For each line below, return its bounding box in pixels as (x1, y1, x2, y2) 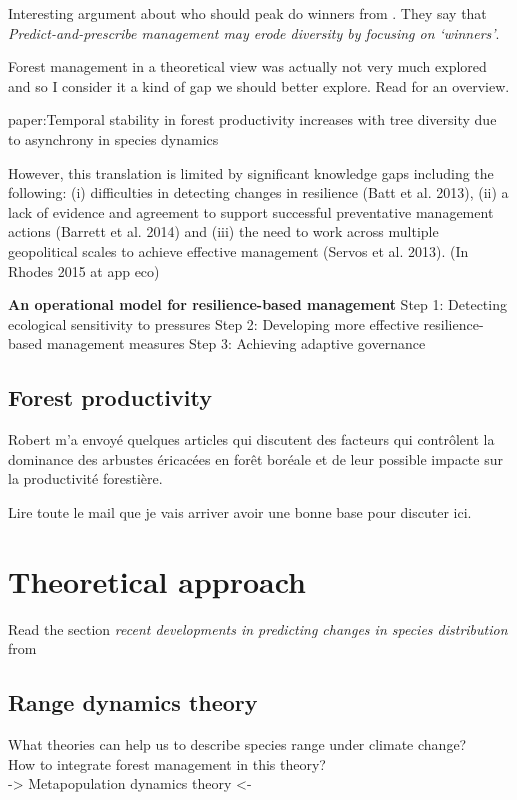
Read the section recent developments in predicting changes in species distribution (8, 618, 508, 639)
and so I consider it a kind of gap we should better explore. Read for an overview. (8, 75, 510, 96)
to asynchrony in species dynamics (8, 128, 219, 149)
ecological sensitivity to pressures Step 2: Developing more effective (8, 313, 419, 334)
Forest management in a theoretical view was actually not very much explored (8, 56, 487, 77)
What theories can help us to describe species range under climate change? (8, 734, 467, 754)
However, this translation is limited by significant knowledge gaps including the (8, 162, 494, 183)
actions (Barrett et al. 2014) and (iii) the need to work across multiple (8, 221, 439, 242)
